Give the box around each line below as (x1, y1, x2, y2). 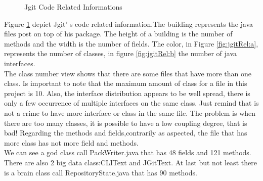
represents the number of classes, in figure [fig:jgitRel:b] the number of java (4, 48, 237, 59)
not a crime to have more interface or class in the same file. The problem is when (4, 107, 256, 118)
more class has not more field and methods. (4, 137, 139, 148)
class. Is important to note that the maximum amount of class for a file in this (4, 78, 247, 88)
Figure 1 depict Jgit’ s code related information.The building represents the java (4, 18, 253, 29)
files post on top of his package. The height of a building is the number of (4, 28, 233, 39)
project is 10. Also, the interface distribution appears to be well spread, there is (4, 87, 250, 98)
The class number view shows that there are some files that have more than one (4, 68, 251, 78)
